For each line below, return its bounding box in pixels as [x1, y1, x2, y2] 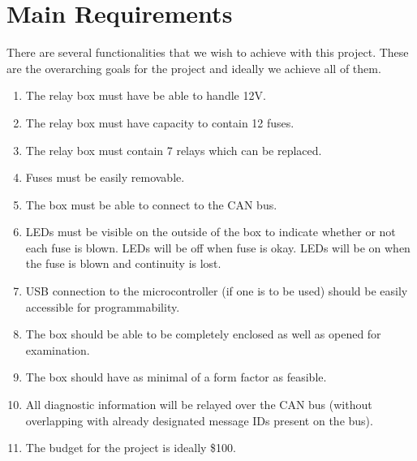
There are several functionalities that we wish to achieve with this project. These [6, 44, 409, 61]
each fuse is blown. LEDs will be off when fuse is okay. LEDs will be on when [25, 239, 411, 256]
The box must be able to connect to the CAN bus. [25, 196, 277, 213]
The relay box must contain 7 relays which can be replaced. [25, 141, 322, 158]
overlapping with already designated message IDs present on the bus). [25, 411, 373, 429]
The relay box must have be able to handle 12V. [25, 87, 266, 104]
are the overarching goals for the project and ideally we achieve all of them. [6, 59, 381, 76]
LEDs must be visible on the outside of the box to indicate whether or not [25, 223, 396, 240]
